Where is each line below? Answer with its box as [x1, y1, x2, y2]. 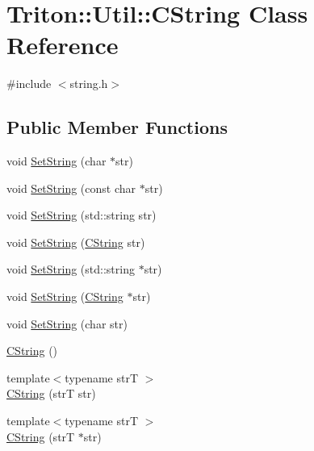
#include [6, 75, 52, 92]
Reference [6, 28, 119, 61]
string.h [69, 75, 108, 92]
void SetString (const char [6, 179, 136, 196]
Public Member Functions [6, 115, 228, 140]
